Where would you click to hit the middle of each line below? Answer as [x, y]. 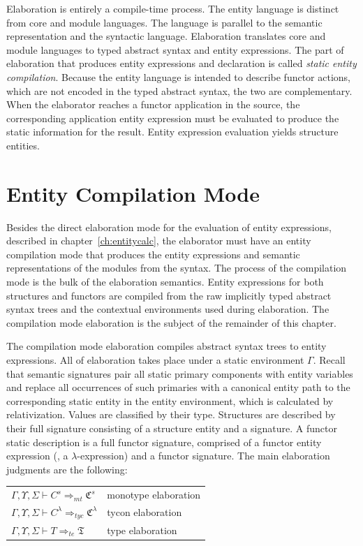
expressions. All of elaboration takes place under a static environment [155, 360]
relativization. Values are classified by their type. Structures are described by [171, 414]
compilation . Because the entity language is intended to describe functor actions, [179, 76]
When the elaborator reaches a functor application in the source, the [153, 104]
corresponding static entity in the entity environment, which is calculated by [170, 400]
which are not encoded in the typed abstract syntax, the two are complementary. [179, 90]
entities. [23, 145]
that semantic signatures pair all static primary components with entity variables [180, 373]
